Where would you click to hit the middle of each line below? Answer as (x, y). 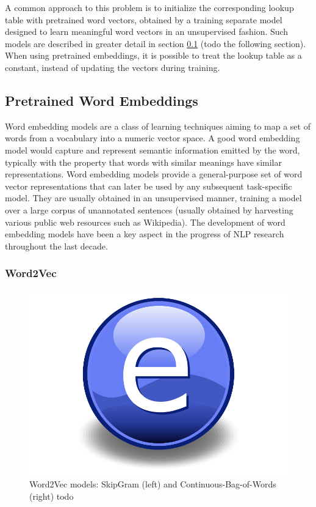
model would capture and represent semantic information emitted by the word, (153, 150)
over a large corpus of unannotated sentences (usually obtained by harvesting (149, 209)
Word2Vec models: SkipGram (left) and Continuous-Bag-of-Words (153, 484)
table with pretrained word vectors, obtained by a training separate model (144, 19)
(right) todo (52, 496)
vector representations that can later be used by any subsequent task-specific (149, 186)
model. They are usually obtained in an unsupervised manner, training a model (153, 198)
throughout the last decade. (56, 246)
